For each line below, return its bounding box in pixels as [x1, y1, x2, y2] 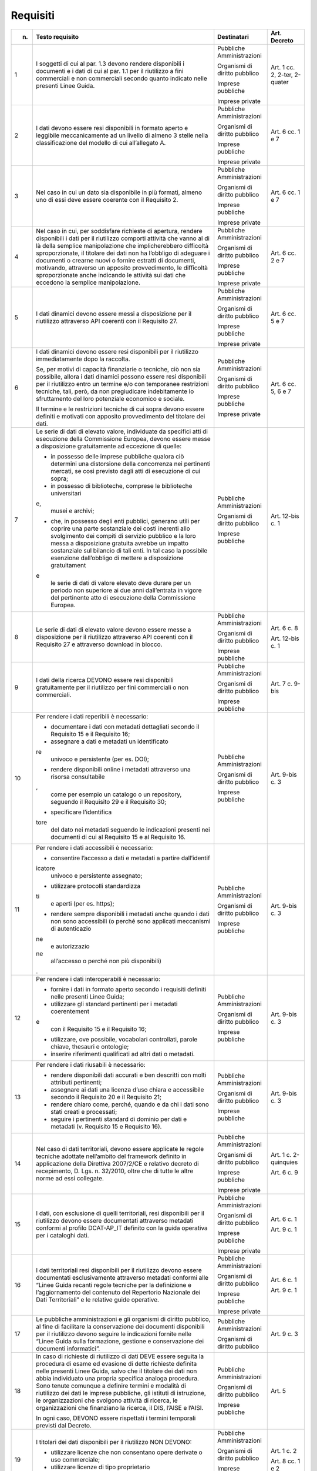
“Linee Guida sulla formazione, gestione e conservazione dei [36, 1337, 204, 1345]
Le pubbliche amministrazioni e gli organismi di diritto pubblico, [36, 1315, 211, 1323]
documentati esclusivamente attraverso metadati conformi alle [36, 1273, 208, 1282]
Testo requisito [36, 32, 79, 41]
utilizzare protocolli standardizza [50, 881, 141, 890]
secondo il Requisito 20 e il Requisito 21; [50, 1093, 161, 1101]
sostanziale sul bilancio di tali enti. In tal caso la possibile [50, 546, 208, 554]
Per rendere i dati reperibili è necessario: [36, 712, 149, 720]
